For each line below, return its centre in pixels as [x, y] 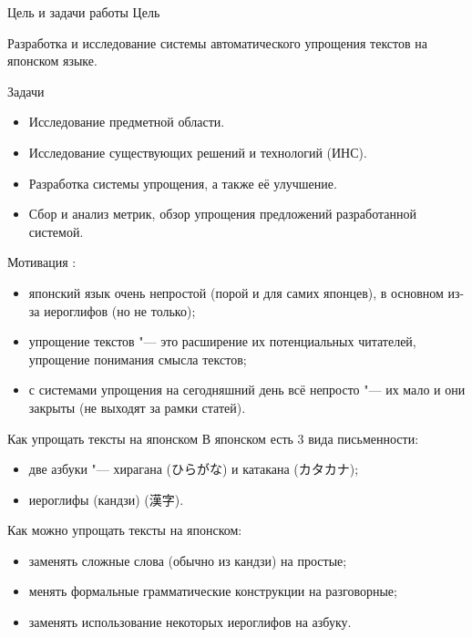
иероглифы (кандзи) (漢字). [106, 499]
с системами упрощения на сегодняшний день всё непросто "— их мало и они [247, 390]
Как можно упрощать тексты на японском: [125, 530]
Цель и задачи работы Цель [84, 12]
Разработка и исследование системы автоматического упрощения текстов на [217, 42]
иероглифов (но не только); [120, 310]
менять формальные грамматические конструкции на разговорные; [213, 591]
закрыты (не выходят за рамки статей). [137, 407]
